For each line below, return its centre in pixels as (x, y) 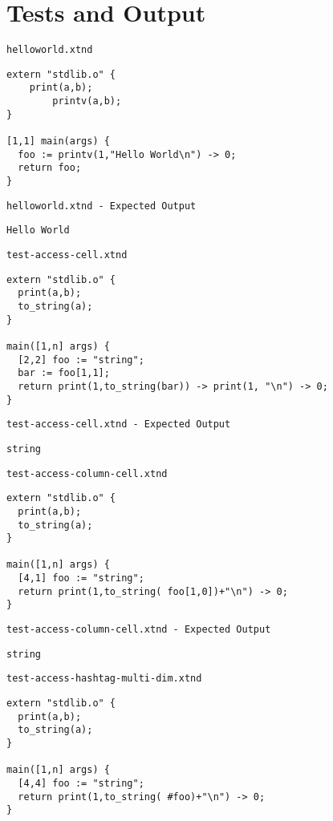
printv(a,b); (87, 101)
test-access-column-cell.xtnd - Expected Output (139, 630)
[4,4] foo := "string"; (81, 783)
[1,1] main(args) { (58, 142)
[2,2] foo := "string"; (81, 360)
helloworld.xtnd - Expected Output (102, 206)
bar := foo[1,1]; (64, 373)
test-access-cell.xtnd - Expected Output (119, 425)
